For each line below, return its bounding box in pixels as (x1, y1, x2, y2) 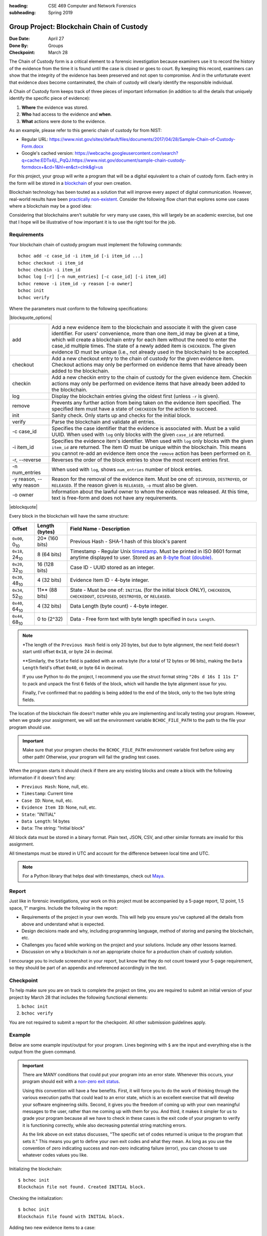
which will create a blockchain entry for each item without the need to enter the (51, 336, 237, 343)
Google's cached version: (21, 150, 74, 156)
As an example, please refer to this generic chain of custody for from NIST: (9, 127, 162, 133)
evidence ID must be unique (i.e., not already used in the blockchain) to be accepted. (51, 349, 250, 355)
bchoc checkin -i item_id (18, 267, 81, 272)
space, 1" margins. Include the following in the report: (9, 905, 118, 911)
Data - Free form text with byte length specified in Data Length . (70, 616, 216, 622)
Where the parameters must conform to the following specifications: (9, 306, 148, 311)
